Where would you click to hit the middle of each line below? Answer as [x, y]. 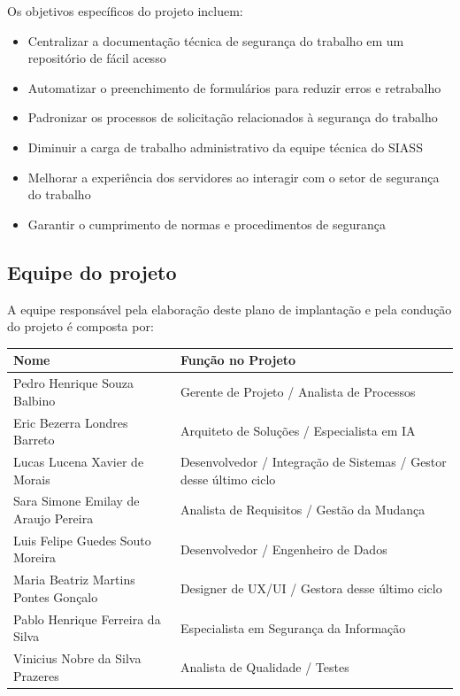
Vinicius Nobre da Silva [77, 658]
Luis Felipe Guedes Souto [82, 540]
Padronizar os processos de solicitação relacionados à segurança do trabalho [233, 117]
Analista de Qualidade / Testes [264, 666]
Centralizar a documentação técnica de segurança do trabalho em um [216, 40]
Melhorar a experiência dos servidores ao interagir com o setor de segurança [234, 177]
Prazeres [36, 675]
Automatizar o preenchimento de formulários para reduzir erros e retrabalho [234, 87]
